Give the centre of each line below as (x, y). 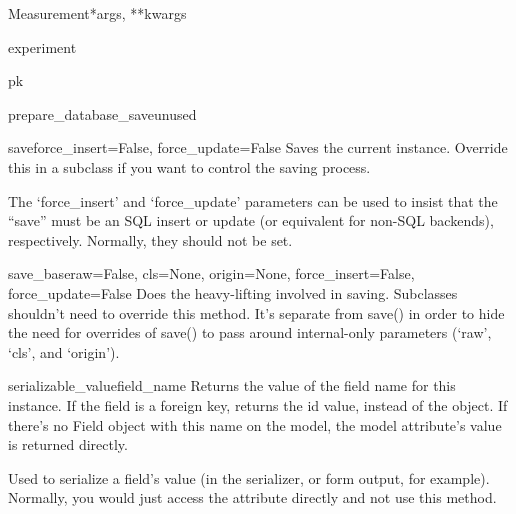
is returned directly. (68, 444)
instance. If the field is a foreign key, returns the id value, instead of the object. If (258, 404)
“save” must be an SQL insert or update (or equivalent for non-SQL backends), (251, 220)
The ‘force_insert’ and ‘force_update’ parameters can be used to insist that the (253, 200)
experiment (42, 46)
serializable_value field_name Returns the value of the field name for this (232, 385)
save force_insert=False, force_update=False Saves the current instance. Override (258, 147)
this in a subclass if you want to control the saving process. (189, 166)
